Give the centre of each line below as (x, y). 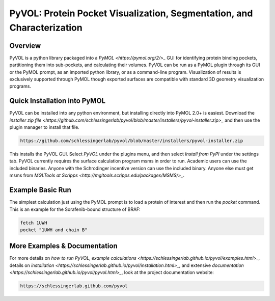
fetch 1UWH (34, 223)
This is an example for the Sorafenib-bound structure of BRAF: (75, 209)
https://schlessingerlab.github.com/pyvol (74, 286)
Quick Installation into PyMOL (58, 101)
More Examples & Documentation (64, 246)
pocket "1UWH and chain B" (54, 230)
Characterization (46, 28)
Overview (25, 46)
